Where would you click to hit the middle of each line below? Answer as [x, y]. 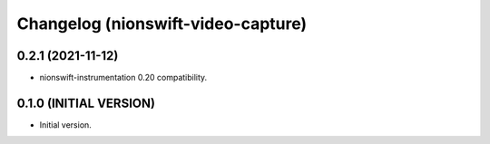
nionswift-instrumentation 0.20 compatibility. [123, 78]
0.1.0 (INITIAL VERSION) [86, 103]
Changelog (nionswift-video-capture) [162, 24]
